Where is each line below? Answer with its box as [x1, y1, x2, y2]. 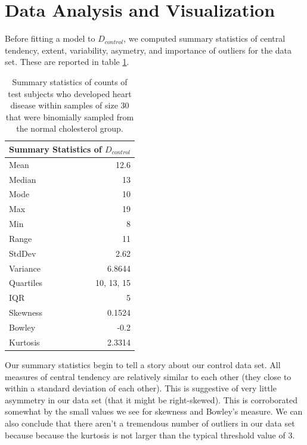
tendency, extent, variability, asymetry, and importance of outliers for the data [5, 43, 292, 56]
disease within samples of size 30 [10, 99, 129, 111]
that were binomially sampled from [5, 110, 134, 123]
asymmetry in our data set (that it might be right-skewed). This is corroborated [5, 393, 297, 406]
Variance [9, 262, 41, 274]
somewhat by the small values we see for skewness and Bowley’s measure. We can [5, 405, 303, 418]
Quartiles [9, 276, 43, 289]
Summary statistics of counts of [12, 75, 128, 88]
